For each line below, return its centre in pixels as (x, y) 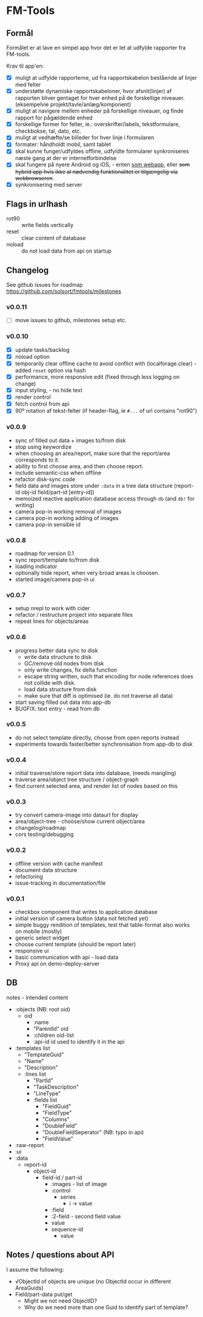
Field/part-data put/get (44, 1294)
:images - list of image (79, 1184)
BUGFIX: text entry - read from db (57, 708)
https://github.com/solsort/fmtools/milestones (64, 291)
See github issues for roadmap (45, 285)
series (68, 1196)
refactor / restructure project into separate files (74, 615)
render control (33, 397)
